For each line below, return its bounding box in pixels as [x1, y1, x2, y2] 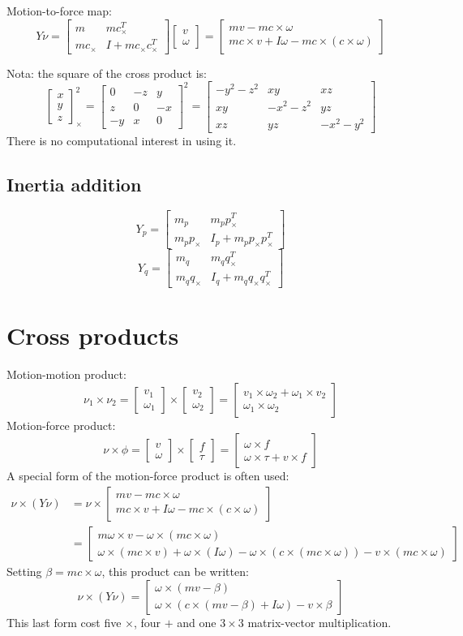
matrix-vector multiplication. [247, 613, 392, 630]
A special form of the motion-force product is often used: [6, 467, 289, 484]
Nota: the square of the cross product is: [6, 64, 207, 81]
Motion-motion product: [6, 366, 126, 383]
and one [177, 613, 216, 630]
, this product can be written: [101, 563, 249, 580]
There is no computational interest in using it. [6, 131, 237, 148]
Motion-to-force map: [6, 2, 112, 19]
